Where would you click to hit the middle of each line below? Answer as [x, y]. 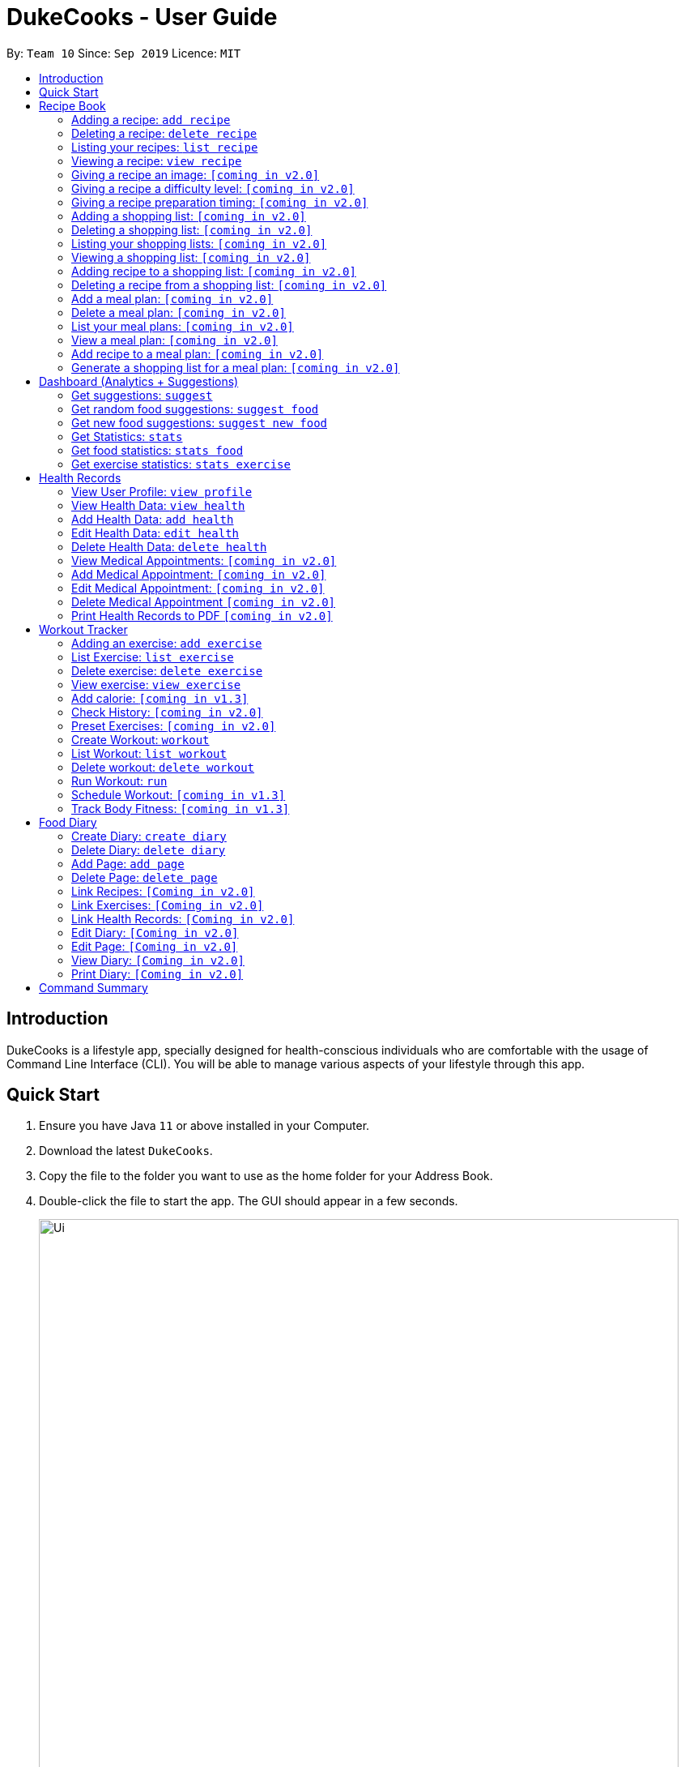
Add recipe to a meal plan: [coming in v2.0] [198, 353]
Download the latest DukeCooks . [126, 1151]
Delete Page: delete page [145, 877]
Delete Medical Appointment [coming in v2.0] [203, 601]
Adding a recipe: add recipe [151, 119]
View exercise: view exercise [156, 684]
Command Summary [94, 987]
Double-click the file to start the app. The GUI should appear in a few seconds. [249, 1201]
